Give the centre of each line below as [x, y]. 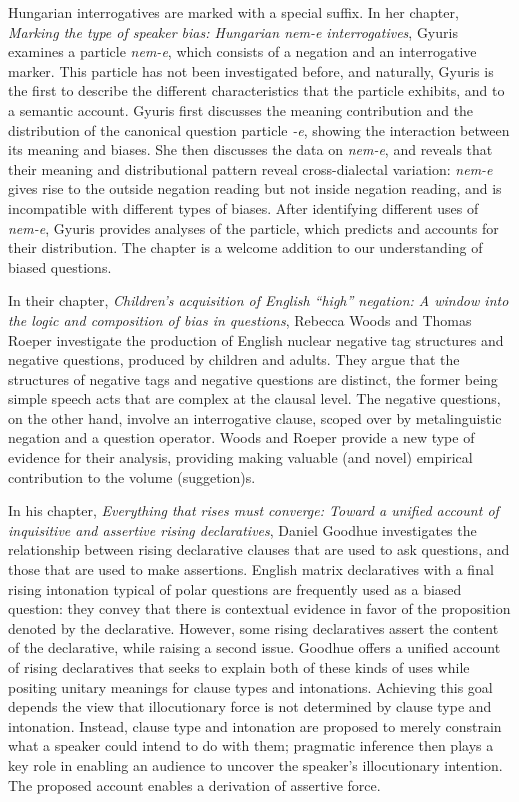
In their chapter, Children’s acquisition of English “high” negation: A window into [258, 300]
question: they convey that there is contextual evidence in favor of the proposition [259, 608]
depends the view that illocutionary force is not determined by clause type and [250, 706]
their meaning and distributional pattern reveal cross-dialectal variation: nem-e [250, 168]
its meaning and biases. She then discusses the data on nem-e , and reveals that [250, 149]
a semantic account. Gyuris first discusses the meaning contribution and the [241, 109]
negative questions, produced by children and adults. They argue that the [234, 359]
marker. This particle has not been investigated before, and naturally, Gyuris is [251, 70]
